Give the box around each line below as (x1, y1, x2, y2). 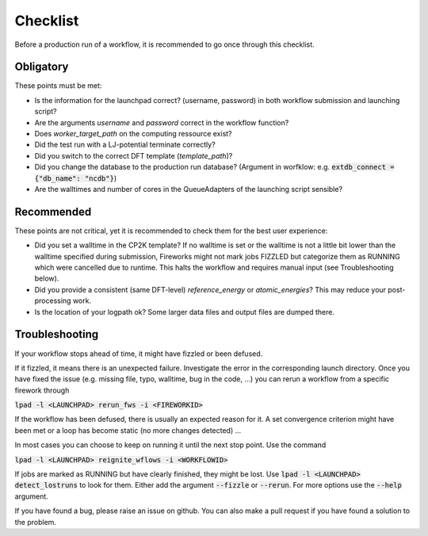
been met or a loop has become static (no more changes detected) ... (14, 425, 242, 435)
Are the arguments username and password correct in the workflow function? (34, 117, 289, 127)
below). (34, 274, 59, 283)
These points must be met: (14, 81, 102, 90)
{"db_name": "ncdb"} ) (34, 173, 117, 182)
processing (34, 296, 71, 305)
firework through (14, 385, 70, 395)
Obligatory (14, 60, 69, 74)
